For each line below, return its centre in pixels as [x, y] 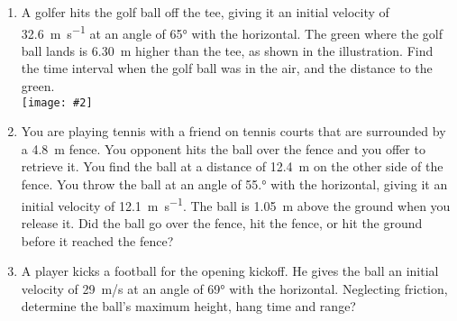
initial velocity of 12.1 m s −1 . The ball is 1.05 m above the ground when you [236, 204]
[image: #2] [57, 102]
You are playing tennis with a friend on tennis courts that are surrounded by [233, 131]
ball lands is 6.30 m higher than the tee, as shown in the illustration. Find [227, 50]
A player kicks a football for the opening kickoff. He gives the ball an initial [230, 271]
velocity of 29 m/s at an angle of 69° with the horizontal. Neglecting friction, [234, 288]
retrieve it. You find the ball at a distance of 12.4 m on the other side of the [232, 166]
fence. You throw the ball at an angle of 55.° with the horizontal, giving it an [234, 184]
